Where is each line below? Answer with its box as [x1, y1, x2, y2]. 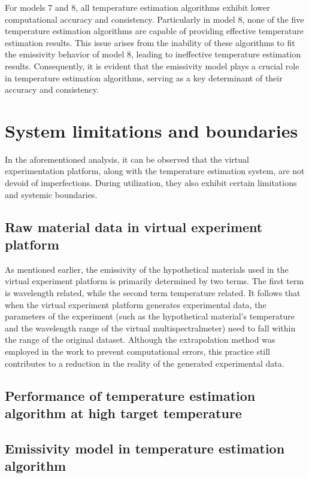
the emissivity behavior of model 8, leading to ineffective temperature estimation [5, 48, 301, 60]
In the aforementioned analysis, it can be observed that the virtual [5, 153, 249, 165]
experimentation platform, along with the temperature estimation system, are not [5, 165, 305, 177]
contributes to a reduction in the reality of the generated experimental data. [5, 357, 284, 369]
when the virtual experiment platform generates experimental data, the [5, 298, 266, 310]
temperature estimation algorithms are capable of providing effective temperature [5, 25, 304, 37]
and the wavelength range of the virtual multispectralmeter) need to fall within [5, 321, 296, 334]
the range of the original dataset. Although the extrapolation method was [5, 333, 275, 346]
